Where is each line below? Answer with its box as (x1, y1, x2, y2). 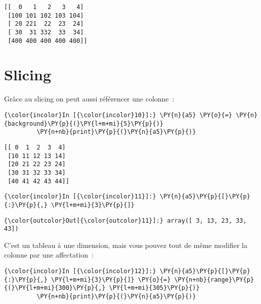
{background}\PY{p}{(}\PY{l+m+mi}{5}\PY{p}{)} (4, 120, 163, 127)
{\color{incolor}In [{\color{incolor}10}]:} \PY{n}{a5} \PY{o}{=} (4, 112, 233, 119)
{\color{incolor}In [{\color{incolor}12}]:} (4, 268, 156, 275)
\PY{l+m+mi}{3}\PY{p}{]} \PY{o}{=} (51, 276, 171, 283)
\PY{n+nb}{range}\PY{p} (174, 276, 254, 283)
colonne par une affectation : (4, 249, 94, 260)
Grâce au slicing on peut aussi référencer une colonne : (4, 93, 175, 104)
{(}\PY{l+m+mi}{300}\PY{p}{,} (4, 284, 106, 292)
